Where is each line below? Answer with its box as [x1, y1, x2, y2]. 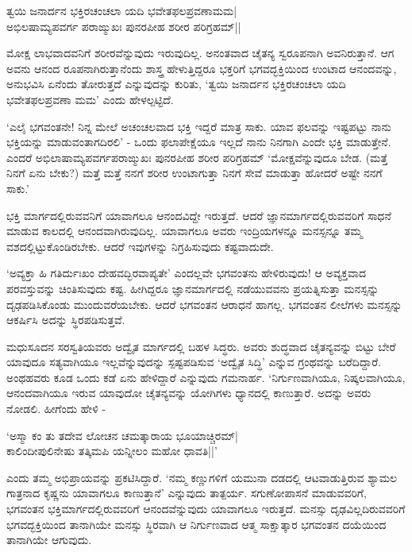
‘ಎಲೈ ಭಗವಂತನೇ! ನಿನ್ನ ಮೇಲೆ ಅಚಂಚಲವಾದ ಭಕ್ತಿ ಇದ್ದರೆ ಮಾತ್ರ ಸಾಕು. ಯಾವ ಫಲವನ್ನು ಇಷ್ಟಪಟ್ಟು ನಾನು [6, 118, 391, 134]
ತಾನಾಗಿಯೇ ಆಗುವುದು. [6, 531, 92, 548]
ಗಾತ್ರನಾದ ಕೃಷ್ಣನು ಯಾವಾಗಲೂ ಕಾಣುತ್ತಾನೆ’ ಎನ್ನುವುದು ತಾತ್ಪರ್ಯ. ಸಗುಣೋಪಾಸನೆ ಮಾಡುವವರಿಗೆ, [6, 484, 367, 501]
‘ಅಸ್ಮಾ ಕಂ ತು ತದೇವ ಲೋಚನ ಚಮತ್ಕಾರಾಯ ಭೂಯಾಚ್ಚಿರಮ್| [6, 427, 239, 443]
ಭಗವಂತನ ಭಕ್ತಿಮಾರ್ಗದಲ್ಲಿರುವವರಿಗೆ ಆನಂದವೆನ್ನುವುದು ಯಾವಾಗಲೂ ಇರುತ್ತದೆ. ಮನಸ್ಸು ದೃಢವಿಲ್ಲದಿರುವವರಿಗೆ [6, 500, 406, 517]
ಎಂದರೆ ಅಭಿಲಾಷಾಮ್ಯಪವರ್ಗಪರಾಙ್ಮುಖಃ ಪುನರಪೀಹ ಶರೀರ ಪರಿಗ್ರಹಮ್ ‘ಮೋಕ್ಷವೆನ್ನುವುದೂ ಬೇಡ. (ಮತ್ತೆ [6, 149, 388, 165]
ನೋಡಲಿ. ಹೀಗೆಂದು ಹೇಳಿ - [6, 400, 106, 417]
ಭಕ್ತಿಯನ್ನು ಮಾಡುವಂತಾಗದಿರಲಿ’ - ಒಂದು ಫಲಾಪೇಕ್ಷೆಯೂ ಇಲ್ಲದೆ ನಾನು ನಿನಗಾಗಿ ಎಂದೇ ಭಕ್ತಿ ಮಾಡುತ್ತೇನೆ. [6, 133, 391, 150]
